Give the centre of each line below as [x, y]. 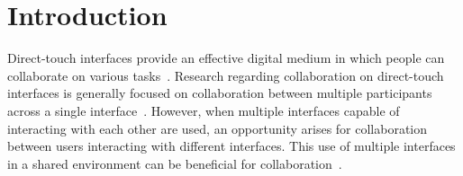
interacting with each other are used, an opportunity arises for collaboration [218, 128]
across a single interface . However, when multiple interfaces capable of [204, 110]
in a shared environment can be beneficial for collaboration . [175, 163]
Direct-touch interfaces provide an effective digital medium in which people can [226, 58]
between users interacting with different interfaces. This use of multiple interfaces [231, 146]
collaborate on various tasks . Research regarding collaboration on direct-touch [226, 75]
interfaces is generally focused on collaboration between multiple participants [220, 93]
